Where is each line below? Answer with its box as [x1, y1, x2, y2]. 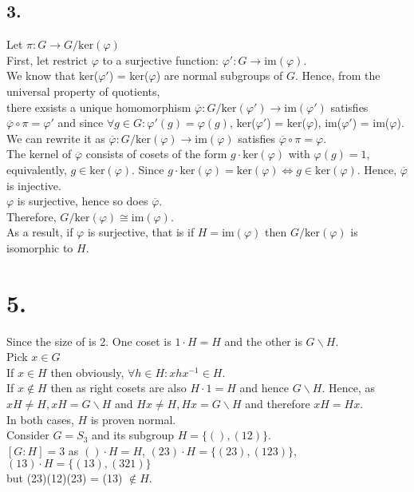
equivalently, [6, 161, 67, 177]
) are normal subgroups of [156, 67, 283, 84]
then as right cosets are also [50, 379, 187, 396]
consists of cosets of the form [85, 145, 227, 162]
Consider [6, 427, 49, 443]
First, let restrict [6, 51, 88, 68]
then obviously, [50, 363, 124, 380]
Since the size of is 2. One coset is [6, 332, 172, 349]
